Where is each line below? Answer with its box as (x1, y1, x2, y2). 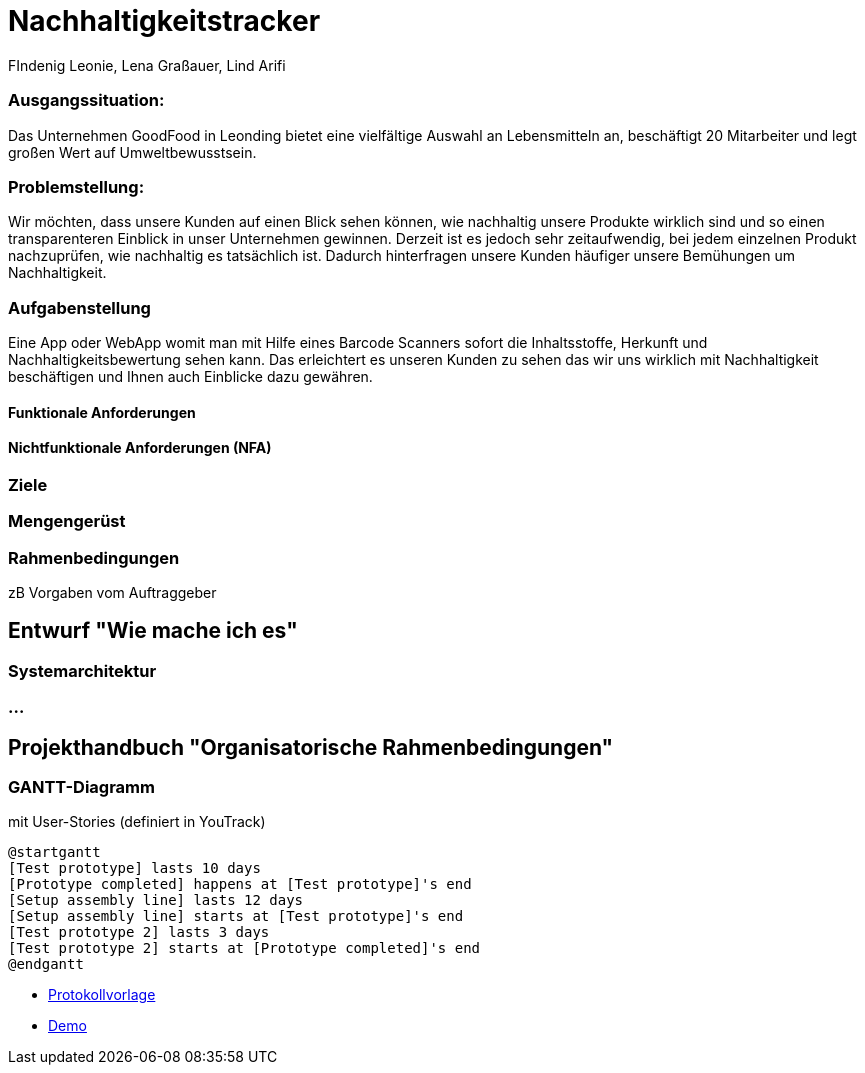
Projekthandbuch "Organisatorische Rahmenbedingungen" (8, 734, 614, 760)
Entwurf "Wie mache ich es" (8, 618, 298, 644)
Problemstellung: (8, 176, 145, 197)
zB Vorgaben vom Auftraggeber (8, 583, 217, 601)
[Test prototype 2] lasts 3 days (8, 924, 270, 941)
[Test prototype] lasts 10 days (8, 860, 261, 877)
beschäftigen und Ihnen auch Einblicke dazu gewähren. (8, 368, 373, 385)
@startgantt (8, 844, 101, 861)
